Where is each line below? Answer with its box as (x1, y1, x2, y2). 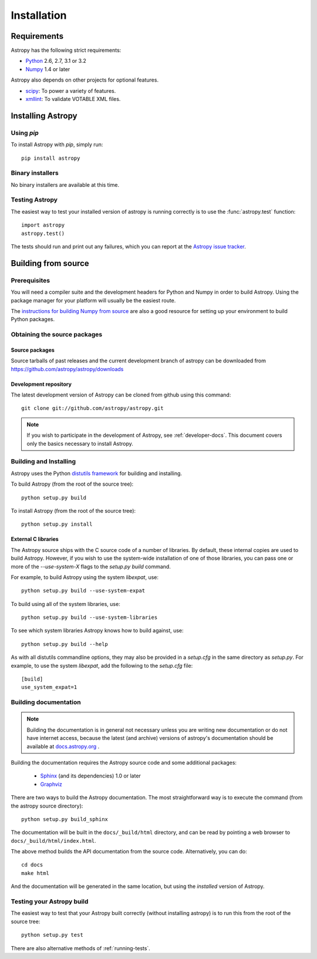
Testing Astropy (11, 196, 58, 204)
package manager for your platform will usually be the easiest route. (11, 297, 176, 304)
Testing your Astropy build (11, 897, 89, 906)
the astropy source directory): (11, 802, 83, 809)
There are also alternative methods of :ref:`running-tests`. (11, 944, 151, 951)
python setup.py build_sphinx (21, 816, 109, 822)
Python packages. (11, 316, 55, 323)
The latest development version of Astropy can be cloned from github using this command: (11, 391, 231, 399)
